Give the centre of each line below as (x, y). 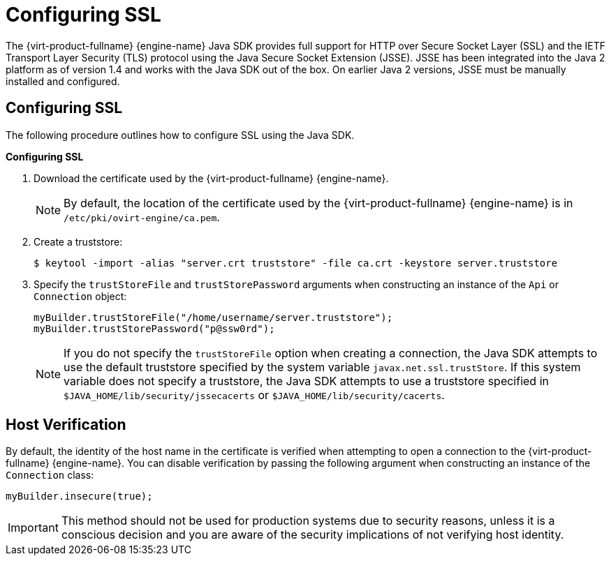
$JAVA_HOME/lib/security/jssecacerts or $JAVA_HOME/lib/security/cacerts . (254, 395)
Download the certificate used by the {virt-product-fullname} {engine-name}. (211, 178)
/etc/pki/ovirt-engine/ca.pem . (142, 217)
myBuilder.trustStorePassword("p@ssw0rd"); (154, 328)
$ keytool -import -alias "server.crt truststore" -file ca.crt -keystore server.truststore (296, 263)
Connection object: (80, 296)
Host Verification (66, 425)
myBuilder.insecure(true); (79, 496)
